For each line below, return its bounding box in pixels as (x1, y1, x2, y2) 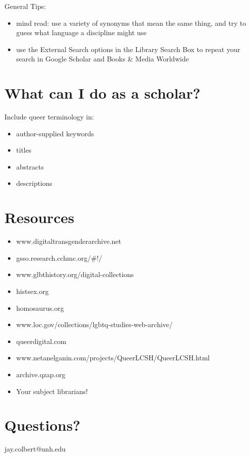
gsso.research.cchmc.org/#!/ (16, 252, 102, 263)
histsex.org (16, 286, 49, 296)
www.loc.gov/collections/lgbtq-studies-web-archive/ (16, 319, 173, 330)
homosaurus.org (16, 302, 64, 313)
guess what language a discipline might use (16, 27, 147, 38)
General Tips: (4, 1, 46, 11)
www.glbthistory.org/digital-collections (16, 269, 134, 280)
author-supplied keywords (16, 128, 94, 138)
